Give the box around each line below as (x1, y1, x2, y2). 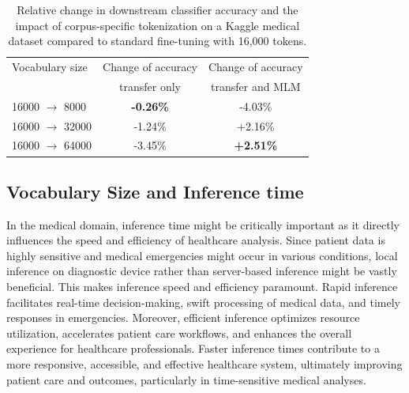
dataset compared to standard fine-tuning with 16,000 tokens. (8, 32, 307, 49)
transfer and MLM (211, 77, 301, 94)
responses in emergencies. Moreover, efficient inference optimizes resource (6, 309, 360, 326)
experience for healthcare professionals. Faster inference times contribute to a (6, 340, 380, 357)
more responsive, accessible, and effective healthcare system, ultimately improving (6, 356, 403, 372)
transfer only (119, 77, 181, 94)
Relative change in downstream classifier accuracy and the (17, 2, 298, 17)
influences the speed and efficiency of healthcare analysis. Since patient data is (6, 232, 385, 248)
